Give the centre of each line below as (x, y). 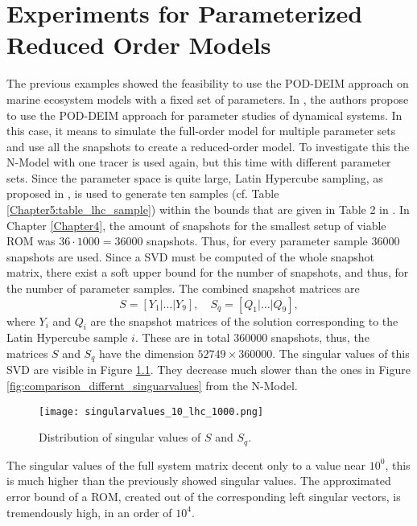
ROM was (31, 241)
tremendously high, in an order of (89, 512)
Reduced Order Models (139, 45)
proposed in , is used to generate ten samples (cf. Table (143, 193)
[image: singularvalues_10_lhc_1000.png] (151, 411)
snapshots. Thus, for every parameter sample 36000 (273, 241)
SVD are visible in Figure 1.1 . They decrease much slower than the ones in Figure (208, 370)
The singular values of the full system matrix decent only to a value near (186, 464)
